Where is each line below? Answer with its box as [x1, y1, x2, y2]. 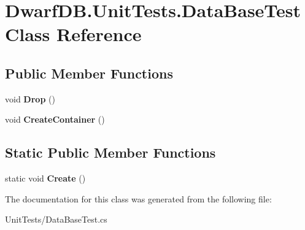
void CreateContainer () [5, 113, 105, 126]
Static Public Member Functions [5, 143, 216, 162]
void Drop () [5, 92, 55, 105]
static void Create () [5, 172, 86, 185]
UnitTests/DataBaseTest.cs [5, 213, 107, 226]
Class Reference [5, 21, 142, 47]
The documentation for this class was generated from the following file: [5, 192, 272, 205]
